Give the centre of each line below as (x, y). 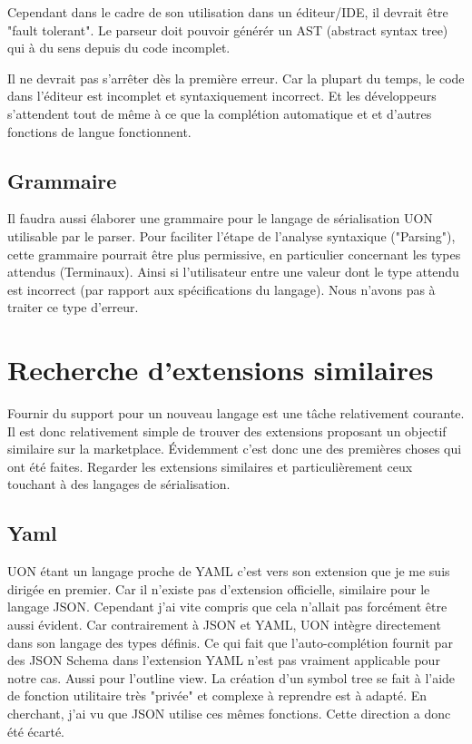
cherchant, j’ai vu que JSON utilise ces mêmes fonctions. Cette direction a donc (229, 713)
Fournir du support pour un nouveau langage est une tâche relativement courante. (236, 413)
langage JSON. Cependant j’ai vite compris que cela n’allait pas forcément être (227, 607)
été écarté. (36, 731)
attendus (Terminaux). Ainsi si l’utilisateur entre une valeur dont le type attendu (233, 272)
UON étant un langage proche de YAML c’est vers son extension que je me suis (229, 571)
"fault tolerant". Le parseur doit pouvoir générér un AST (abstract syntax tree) (228, 29)
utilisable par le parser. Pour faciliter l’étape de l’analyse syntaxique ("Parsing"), (231, 235)
